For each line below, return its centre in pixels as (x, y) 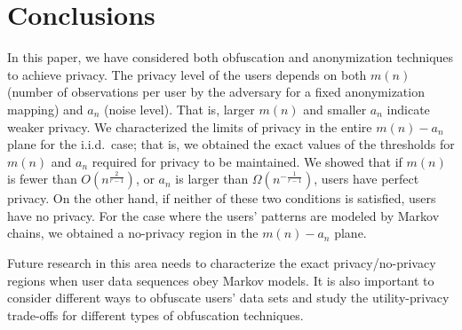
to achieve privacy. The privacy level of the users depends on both (187, 74)
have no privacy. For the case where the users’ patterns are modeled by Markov (223, 215)
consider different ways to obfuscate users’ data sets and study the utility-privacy (228, 298)
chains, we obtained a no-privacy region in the (133, 233)
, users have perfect (366, 179)
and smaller (335, 109)
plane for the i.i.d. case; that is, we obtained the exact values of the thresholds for (231, 144)
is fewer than (42, 179)
